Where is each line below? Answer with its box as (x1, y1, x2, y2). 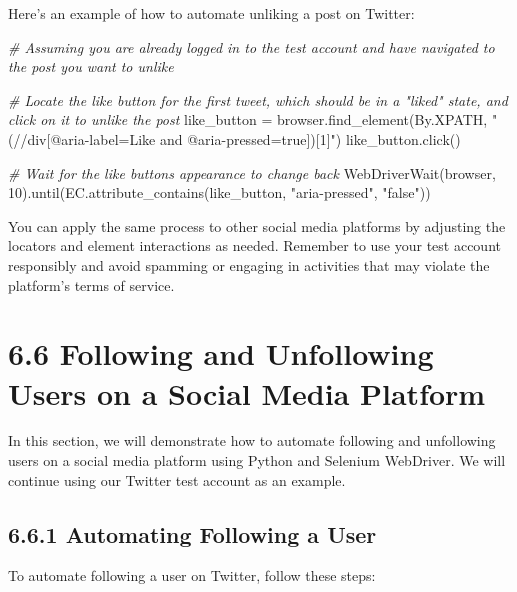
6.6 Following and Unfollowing (8, 333, 434, 374)
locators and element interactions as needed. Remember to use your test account (8, 235, 501, 256)
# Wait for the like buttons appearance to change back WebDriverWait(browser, (8, 162, 496, 183)
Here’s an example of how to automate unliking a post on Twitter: (8, 3, 415, 23)
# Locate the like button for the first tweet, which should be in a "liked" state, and (8, 89, 508, 110)
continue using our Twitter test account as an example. (8, 469, 346, 490)
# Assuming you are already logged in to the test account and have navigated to (8, 36, 495, 57)
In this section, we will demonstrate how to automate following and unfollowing (8, 430, 496, 451)
